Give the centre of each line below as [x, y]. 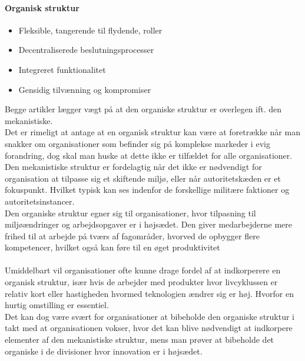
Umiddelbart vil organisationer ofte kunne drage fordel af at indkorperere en [143, 270]
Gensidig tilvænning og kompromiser [85, 89]
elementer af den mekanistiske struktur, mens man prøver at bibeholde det [140, 340]
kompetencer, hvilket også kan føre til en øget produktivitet [112, 247]
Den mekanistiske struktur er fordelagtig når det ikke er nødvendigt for [133, 167]
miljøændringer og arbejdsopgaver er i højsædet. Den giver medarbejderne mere [148, 224]
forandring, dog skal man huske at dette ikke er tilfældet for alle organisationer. [149, 155]
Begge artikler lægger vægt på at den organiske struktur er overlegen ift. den [143, 109]
